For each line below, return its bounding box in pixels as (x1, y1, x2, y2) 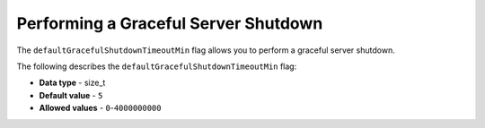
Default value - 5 (39, 90, 103, 100)
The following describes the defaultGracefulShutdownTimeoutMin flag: (16, 61, 297, 72)
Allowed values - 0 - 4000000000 (39, 103, 162, 114)
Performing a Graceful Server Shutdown (16, 13, 323, 33)
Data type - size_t (39, 77, 106, 89)
